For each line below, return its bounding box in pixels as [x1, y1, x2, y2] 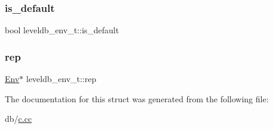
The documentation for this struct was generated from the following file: [5, 92, 269, 105]
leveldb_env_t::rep [26, 73, 97, 85]
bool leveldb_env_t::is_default [5, 24, 119, 36]
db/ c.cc [5, 112, 32, 125]
